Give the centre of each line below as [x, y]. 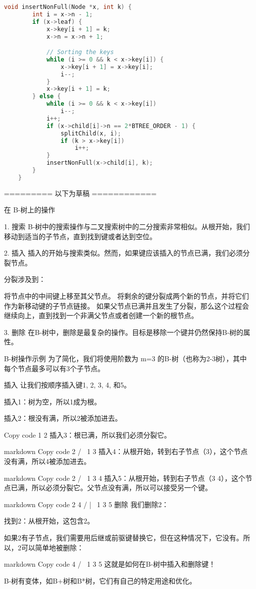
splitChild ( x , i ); [91, 133]
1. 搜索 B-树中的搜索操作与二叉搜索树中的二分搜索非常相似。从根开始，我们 [127, 226]
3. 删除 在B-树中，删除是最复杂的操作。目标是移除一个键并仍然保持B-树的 [124, 332]
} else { [47, 97]
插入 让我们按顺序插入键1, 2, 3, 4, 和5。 [67, 385]
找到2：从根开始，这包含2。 [49, 521]
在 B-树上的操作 [30, 210]
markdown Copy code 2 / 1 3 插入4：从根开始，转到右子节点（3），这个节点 [126, 451]
